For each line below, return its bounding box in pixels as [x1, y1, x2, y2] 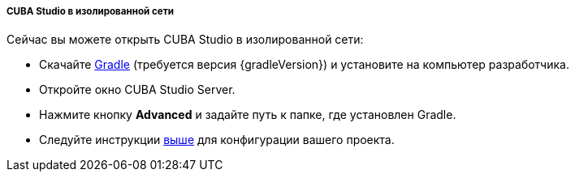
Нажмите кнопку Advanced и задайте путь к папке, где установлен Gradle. [39, 108, 456, 122]
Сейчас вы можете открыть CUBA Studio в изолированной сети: [6, 32, 364, 47]
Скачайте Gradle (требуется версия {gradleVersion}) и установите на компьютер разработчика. [39, 57, 569, 72]
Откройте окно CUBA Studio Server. [39, 83, 236, 97]
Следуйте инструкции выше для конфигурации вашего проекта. [39, 133, 395, 147]
